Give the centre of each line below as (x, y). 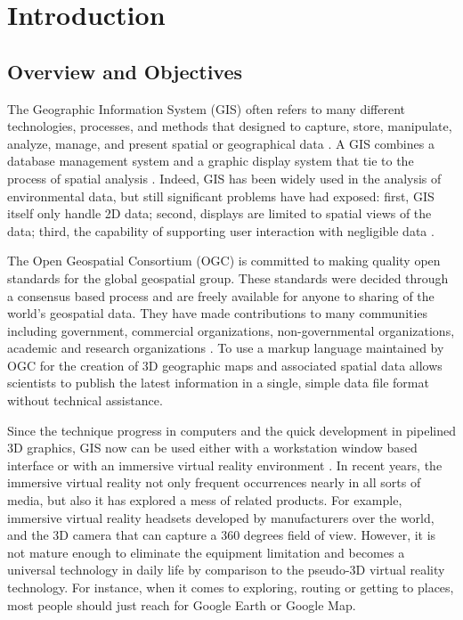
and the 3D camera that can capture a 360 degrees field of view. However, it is (222, 535)
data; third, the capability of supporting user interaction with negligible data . (221, 230)
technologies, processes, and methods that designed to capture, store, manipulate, (230, 126)
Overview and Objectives (125, 71)
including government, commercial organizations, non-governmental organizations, (231, 330)
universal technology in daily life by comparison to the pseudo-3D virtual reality (226, 570)
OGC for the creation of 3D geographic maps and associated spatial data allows (225, 365)
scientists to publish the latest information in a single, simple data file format (218, 383)
